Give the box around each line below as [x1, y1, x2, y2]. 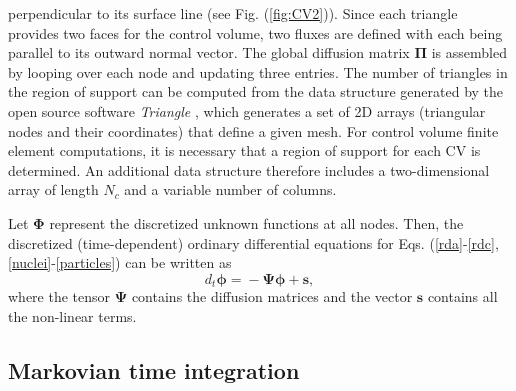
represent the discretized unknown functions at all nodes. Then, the [49, 212, 464, 233]
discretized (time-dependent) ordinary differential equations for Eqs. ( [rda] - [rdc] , [8, 232, 499, 253]
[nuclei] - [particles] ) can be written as [8, 252, 232, 273]
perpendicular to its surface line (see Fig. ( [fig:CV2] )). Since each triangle [8, 3, 458, 23]
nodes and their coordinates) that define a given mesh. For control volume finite [8, 120, 499, 141]
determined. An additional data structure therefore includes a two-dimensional [8, 159, 490, 180]
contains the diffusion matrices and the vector [131, 286, 413, 307]
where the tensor [8, 286, 111, 307]
